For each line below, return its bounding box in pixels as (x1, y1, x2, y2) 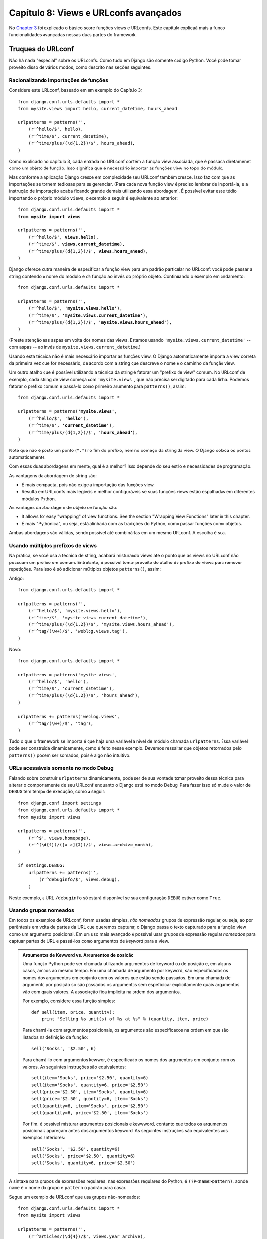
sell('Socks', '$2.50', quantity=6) (31, 1146, 120, 1152)
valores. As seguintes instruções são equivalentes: (22, 1064, 126, 1070)
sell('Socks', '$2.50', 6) (31, 1046, 96, 1051)
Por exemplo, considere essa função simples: (22, 998, 116, 1004)
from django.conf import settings (18, 800, 101, 806)
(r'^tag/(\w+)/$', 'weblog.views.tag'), (28, 628, 128, 634)
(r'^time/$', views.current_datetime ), (28, 241, 125, 247)
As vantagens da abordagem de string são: (9, 472, 97, 478)
